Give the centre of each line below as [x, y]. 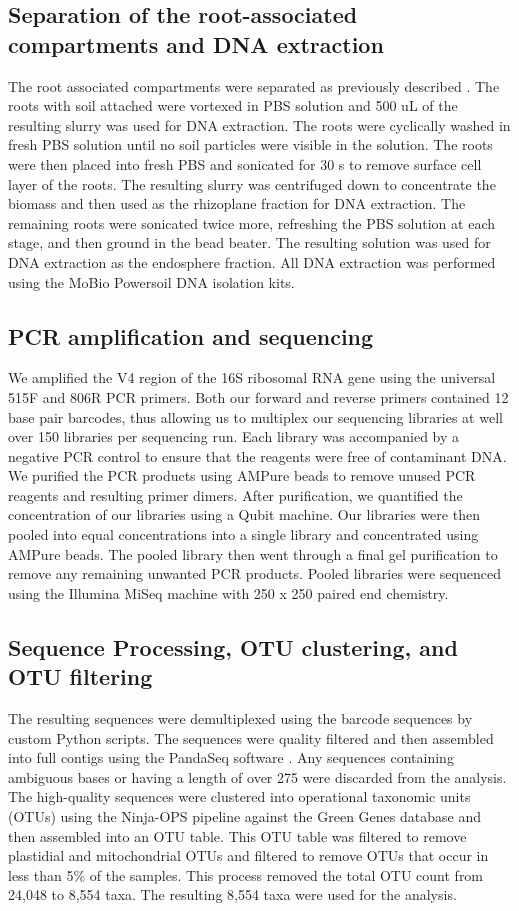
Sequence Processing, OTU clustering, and [233, 646]
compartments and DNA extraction [196, 43]
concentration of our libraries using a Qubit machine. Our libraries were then [244, 514]
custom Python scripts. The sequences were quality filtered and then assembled [251, 737]
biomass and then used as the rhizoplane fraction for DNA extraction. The [237, 203]
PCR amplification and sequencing [191, 335]
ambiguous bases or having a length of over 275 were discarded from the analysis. [257, 776]
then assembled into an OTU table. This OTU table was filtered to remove [237, 835]
